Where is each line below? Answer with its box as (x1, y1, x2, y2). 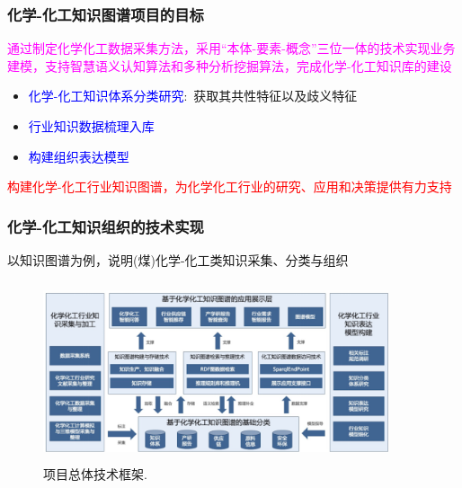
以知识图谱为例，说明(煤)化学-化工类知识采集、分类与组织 (7, 251, 349, 269)
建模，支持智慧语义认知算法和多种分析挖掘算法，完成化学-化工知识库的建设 (7, 56, 452, 75)
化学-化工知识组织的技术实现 (7, 215, 204, 237)
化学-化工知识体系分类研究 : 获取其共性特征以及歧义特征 (28, 86, 358, 105)
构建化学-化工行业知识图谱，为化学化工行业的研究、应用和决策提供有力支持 (7, 177, 452, 196)
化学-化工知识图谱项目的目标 (7, 3, 204, 25)
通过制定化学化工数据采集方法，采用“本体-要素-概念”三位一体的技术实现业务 (7, 39, 456, 58)
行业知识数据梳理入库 (28, 117, 155, 135)
